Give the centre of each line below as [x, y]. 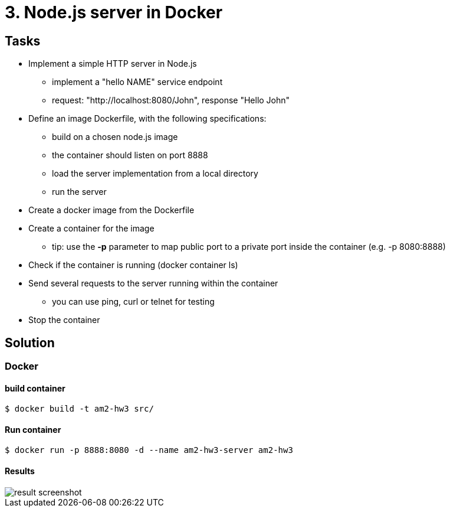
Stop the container [64, 320]
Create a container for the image [91, 229]
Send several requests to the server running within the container [153, 283]
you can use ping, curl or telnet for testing [133, 302]
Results [20, 471]
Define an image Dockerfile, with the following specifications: [147, 119]
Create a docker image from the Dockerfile [111, 210]
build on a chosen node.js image [115, 137]
